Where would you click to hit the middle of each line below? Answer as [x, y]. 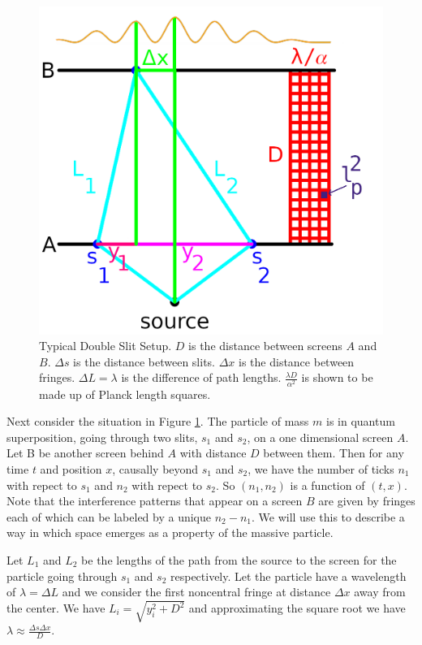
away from [380, 592]
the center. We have [56, 608]
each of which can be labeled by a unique [109, 516]
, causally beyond [155, 469]
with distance [213, 453]
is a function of [327, 485]
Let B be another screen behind [85, 453]
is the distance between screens [265, 346]
